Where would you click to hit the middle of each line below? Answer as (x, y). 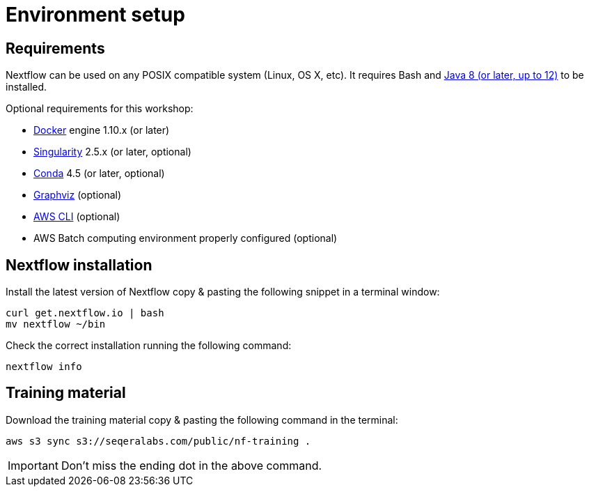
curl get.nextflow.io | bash (85, 313)
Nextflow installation (79, 265)
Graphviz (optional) (78, 195)
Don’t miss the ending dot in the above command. (191, 465)
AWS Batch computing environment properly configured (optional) (186, 238)
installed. (26, 87)
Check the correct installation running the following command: (149, 346)
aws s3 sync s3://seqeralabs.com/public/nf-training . (158, 441)
